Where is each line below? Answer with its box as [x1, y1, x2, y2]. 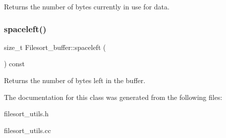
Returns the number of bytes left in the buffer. [4, 75, 146, 85]
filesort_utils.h [4, 108, 49, 119]
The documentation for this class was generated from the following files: [4, 92, 223, 102]
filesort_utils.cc [4, 125, 51, 135]
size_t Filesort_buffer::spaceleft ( [4, 42, 106, 52]
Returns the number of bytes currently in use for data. [4, 1, 169, 11]
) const [4, 58, 25, 69]
